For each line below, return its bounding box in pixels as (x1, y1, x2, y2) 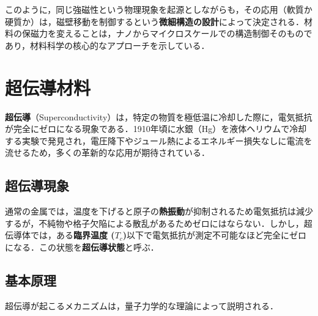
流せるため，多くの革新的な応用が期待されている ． (5, 146, 210, 159)
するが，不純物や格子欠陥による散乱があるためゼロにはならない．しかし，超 (5, 216, 312, 229)
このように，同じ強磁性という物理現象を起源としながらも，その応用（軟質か (5, 3, 312, 15)
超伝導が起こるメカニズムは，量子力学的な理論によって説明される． (5, 299, 278, 312)
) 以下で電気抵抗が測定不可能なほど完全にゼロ (122, 229, 307, 241)
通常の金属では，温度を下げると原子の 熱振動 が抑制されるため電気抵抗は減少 (5, 205, 313, 218)
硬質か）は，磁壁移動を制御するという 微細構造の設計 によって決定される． (5, 15, 304, 28)
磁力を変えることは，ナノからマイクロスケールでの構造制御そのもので (30, 27, 312, 40)
